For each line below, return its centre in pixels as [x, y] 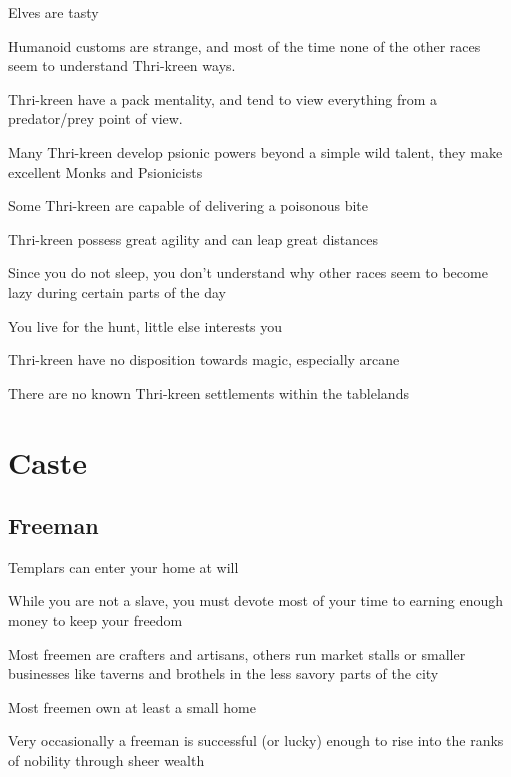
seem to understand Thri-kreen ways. [122, 65]
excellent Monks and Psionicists [105, 171]
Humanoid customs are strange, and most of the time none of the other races [244, 45]
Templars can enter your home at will [123, 566]
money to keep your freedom [95, 620]
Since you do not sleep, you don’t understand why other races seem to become [248, 272]
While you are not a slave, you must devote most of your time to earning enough [255, 600]
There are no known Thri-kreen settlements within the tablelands [208, 392]
